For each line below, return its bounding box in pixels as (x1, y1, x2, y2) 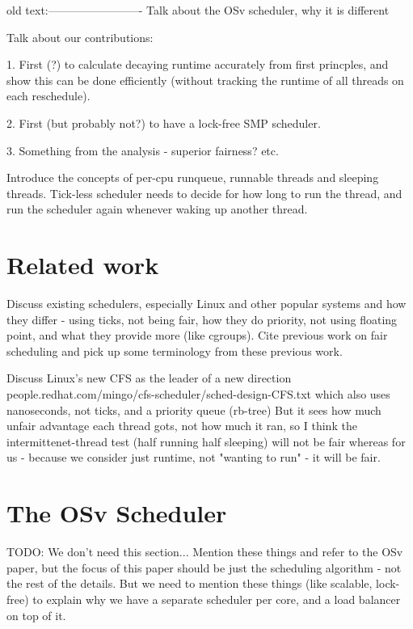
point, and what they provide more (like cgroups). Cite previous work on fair (6, 327, 388, 344)
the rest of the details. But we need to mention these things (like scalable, (6, 575, 373, 592)
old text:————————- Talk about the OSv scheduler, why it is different (6, 2, 390, 18)
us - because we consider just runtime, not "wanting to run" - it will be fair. (6, 449, 381, 466)
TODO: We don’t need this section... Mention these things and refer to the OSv (6, 543, 403, 560)
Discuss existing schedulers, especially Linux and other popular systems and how (6, 295, 407, 312)
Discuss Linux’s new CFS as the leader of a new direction (6, 369, 292, 386)
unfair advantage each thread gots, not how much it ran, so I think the (6, 417, 357, 434)
